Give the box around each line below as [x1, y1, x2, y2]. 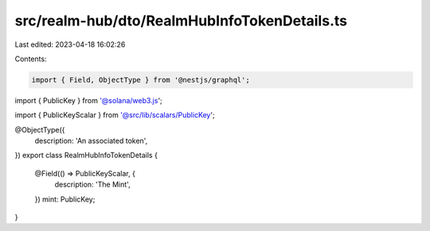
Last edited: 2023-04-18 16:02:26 [14, 40, 126, 49]
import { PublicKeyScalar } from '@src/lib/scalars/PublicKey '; [14, 110, 215, 120]
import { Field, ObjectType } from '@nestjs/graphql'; [31, 75, 250, 84]
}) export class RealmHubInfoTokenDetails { [14, 151, 158, 160]
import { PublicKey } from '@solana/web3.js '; [14, 95, 162, 105]
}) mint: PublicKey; [34, 194, 96, 204]
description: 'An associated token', [34, 136, 148, 146]
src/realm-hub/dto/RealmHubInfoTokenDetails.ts [14, 12, 348, 29]
